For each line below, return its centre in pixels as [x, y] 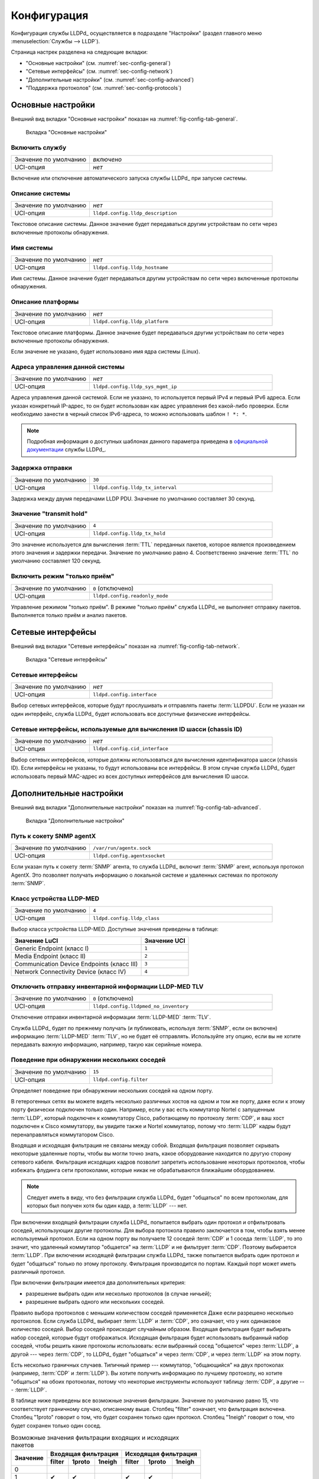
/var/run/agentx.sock [122, 848]
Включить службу [39, 147]
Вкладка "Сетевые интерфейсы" [66, 660]
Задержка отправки [41, 468]
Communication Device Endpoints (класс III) [76, 964]
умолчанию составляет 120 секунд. [56, 561]
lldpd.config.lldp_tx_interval [135, 488]
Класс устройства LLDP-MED [55, 898]
